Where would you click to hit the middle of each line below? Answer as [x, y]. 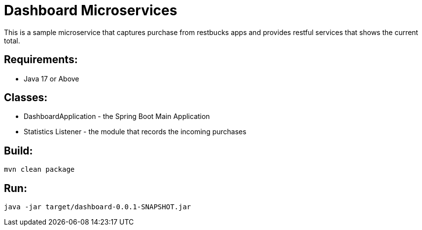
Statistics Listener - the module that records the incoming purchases [135, 132]
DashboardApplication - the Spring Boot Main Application [117, 116]
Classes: [26, 98]
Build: [18, 151]
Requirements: [41, 60]
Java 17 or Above [52, 78]
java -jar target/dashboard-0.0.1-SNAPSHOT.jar [98, 207]
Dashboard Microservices [91, 10]
